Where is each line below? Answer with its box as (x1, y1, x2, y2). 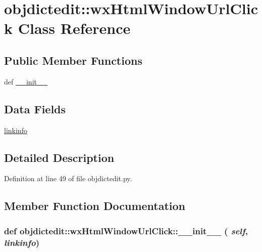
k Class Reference (4, 18, 131, 38)
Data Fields (4, 101, 66, 116)
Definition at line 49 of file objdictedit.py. (4, 173, 132, 184)
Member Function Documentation (4, 198, 186, 214)
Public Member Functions (4, 52, 142, 68)
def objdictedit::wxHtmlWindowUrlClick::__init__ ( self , (4, 224, 248, 237)
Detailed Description (4, 149, 115, 165)
